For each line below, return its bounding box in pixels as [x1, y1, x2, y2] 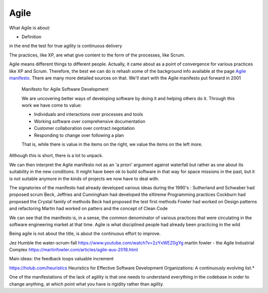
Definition [21, 34, 42, 40]
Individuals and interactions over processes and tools [34, 112, 143, 117]
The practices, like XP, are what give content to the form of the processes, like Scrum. [9, 52, 186, 58]
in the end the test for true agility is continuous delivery [9, 43, 123, 49]
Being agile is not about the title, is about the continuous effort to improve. [9, 231, 161, 236]
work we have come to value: [21, 102, 82, 109]
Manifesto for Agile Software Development [21, 86, 109, 92]
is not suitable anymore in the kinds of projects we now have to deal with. [9, 176, 160, 181]
